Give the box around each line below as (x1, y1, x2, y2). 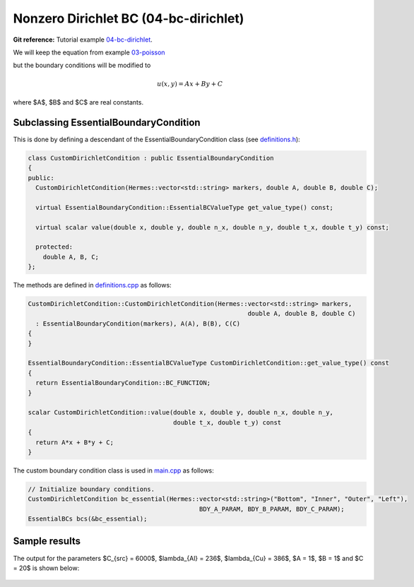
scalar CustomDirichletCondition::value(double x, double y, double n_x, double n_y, (28, 408, 333, 417)
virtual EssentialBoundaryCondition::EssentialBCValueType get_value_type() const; (35, 203, 333, 211)
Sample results (13, 535, 81, 547)
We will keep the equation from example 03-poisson (13, 48, 165, 57)
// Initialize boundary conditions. (28, 485, 155, 493)
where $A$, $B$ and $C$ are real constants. (13, 97, 144, 106)
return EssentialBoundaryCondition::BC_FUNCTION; (35, 379, 211, 387)
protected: (35, 243, 73, 251)
